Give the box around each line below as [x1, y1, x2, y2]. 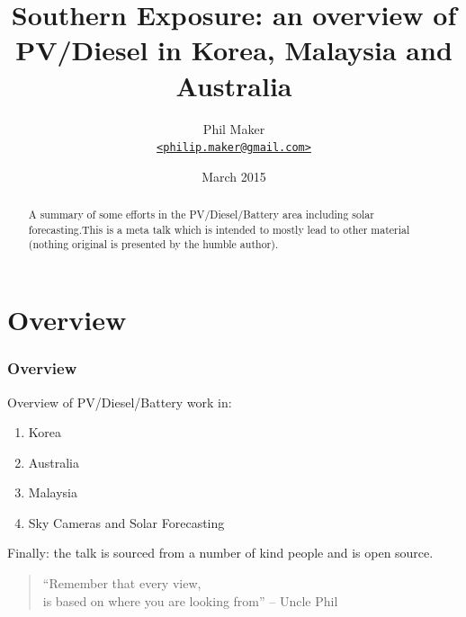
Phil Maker [202, 119, 265, 138]
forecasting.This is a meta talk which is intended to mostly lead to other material [28, 221, 410, 237]
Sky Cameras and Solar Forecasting [28, 513, 225, 532]
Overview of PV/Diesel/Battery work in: [7, 392, 232, 411]
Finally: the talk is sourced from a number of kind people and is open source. [7, 543, 434, 562]
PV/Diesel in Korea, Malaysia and [15, 31, 453, 68]
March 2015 [202, 166, 266, 185]
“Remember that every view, [42, 574, 202, 593]
